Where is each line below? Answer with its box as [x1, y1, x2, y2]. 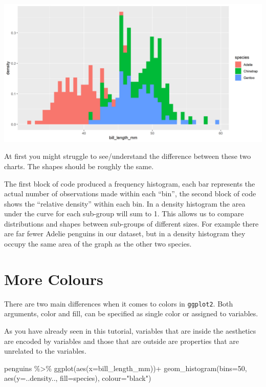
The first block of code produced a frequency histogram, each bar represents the [4, 178, 255, 189]
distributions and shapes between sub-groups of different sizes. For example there [4, 218, 259, 229]
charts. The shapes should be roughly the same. [4, 160, 154, 171]
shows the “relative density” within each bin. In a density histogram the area [4, 198, 246, 209]
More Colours [4, 268, 103, 289]
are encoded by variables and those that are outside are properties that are [4, 335, 239, 346]
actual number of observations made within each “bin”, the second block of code [4, 188, 256, 199]
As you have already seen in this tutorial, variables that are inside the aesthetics [4, 325, 256, 336]
